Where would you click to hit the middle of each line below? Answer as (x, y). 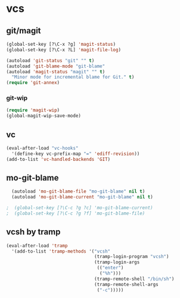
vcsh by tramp (33, 232)
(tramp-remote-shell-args (127, 284)
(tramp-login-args (117, 262)
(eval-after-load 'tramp (37, 246)
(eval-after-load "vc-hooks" (42, 148)
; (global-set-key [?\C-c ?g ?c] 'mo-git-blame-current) (80, 208)
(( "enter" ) (110, 268)
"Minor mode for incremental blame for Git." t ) (73, 77)
